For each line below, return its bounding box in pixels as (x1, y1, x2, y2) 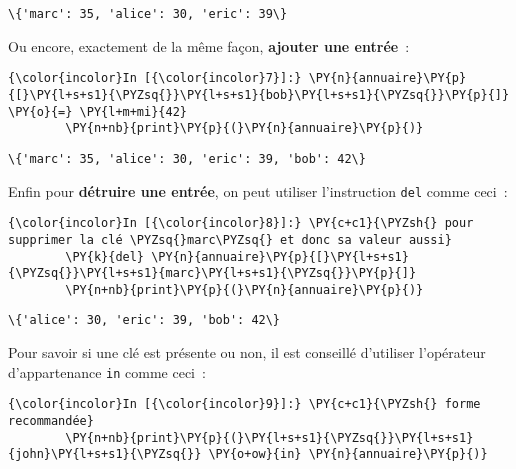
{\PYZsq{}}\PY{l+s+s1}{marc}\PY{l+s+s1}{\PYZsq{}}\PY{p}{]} (8, 266, 417, 281)
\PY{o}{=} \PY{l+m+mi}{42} (8, 104, 187, 119)
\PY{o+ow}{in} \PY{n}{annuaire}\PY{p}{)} (208, 447, 488, 462)
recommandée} (8, 414, 94, 429)
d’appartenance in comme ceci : (8, 361, 206, 382)
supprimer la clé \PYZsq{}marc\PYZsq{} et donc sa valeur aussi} (8, 232, 452, 247)
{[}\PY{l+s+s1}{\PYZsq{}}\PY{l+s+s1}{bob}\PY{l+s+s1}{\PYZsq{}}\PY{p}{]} (8, 87, 510, 102)
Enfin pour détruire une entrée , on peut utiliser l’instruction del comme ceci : (8, 180, 508, 201)
